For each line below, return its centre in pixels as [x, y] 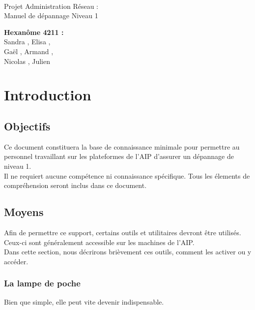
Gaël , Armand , [29, 51]
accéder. [16, 261]
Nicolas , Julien [27, 61]
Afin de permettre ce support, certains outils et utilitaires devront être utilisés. [123, 232]
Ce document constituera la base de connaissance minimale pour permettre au [122, 146]
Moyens [24, 212]
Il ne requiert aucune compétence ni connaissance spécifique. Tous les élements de [127, 175]
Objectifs [27, 126]
